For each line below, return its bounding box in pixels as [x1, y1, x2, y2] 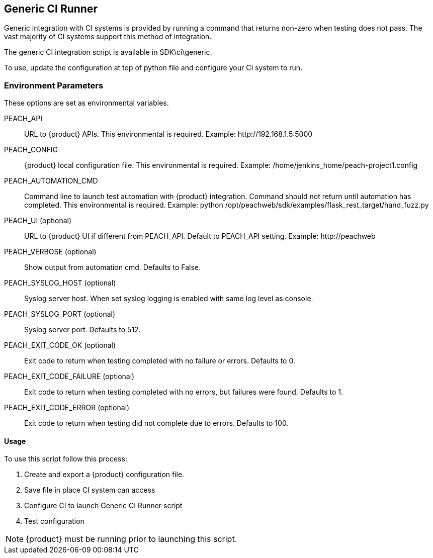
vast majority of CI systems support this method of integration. [4, 32, 212, 41]
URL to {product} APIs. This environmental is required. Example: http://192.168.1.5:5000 [24, 130, 313, 139]
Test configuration [24, 517, 84, 526]
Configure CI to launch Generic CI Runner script [24, 501, 183, 510]
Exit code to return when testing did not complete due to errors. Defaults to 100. [24, 419, 289, 428]
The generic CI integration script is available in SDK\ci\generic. [4, 48, 212, 57]
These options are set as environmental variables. [4, 99, 169, 108]
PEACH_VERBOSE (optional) [4, 247, 97, 256]
